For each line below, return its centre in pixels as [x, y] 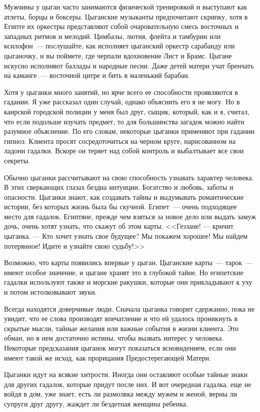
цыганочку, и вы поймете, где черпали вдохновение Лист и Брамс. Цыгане [118, 55]
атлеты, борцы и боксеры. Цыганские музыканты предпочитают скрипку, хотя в [126, 16]
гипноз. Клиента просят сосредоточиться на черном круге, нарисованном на [120, 141]
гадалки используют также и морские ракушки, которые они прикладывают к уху [128, 282]
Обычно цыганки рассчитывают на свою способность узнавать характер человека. [129, 177]
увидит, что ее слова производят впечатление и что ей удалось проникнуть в [121, 318]
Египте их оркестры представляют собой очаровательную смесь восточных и [121, 26]
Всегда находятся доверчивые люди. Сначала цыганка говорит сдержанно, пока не [129, 308]
